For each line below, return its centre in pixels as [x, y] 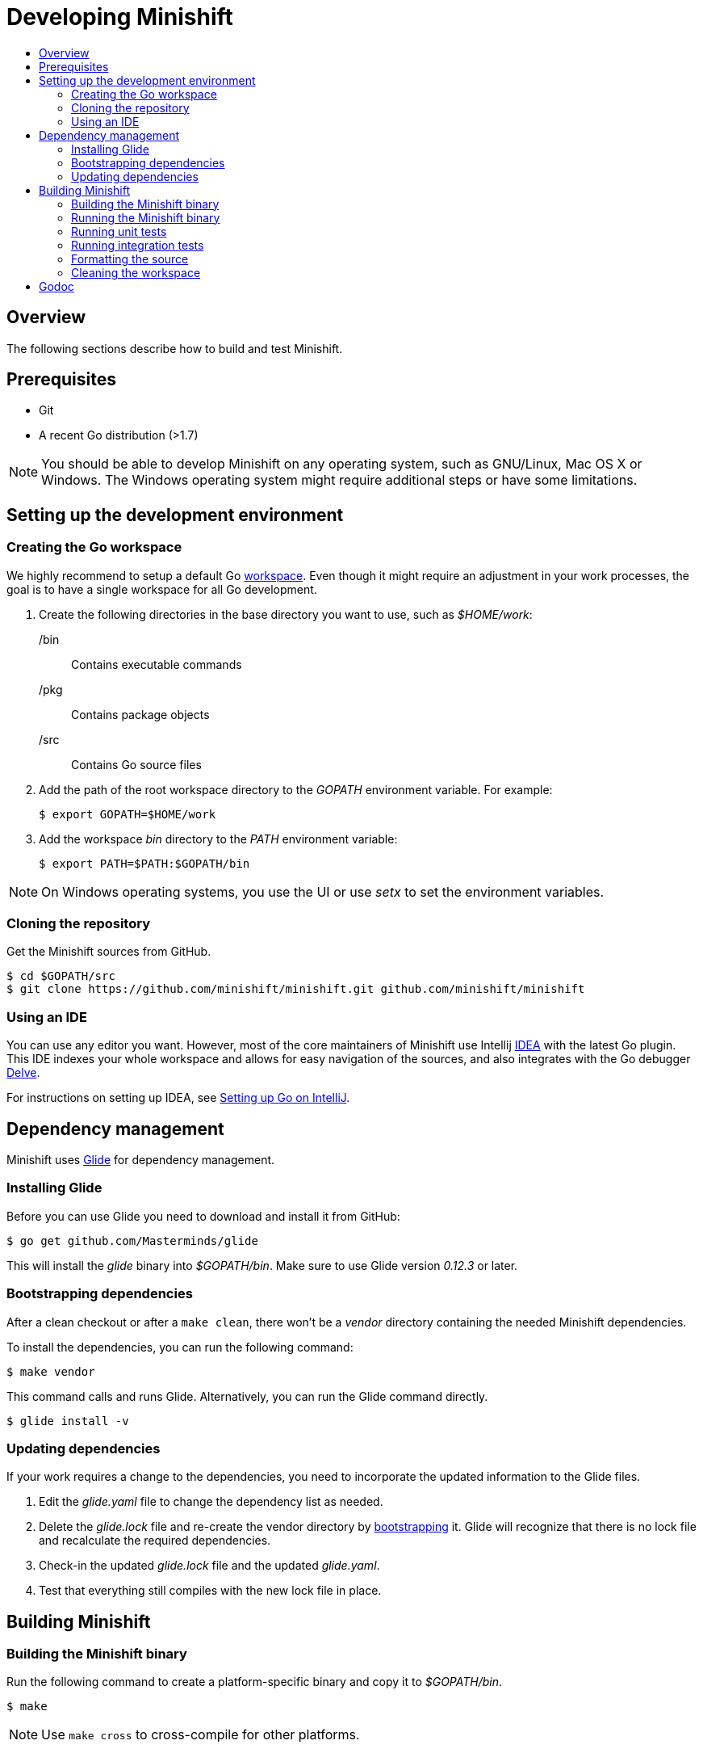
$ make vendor [51, 1371]
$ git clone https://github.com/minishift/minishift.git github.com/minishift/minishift [296, 989]
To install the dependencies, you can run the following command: [180, 1347]
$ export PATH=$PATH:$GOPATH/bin [144, 863]
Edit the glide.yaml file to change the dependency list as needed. [211, 1502]
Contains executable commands [157, 664]
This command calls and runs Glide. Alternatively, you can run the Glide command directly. [247, 1396]
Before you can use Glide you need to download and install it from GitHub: [203, 1216]
